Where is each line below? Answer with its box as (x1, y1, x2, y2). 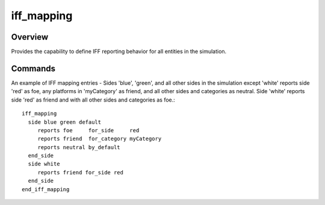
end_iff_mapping (22, 186, 70, 192)
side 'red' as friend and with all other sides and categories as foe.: (11, 96, 176, 103)
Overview (11, 32, 49, 42)
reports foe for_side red (37, 127, 140, 133)
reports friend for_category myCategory (37, 135, 162, 142)
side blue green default (28, 118, 102, 126)
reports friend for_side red (37, 169, 123, 176)
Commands (11, 63, 56, 73)
